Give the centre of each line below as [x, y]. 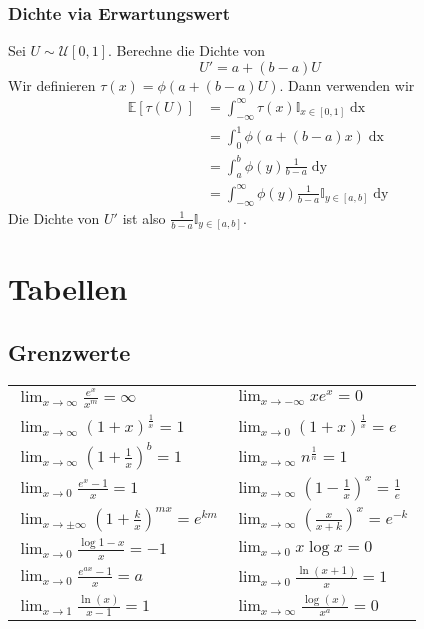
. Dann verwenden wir [347, 84]
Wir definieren [52, 84]
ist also [144, 217]
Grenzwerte [69, 352]
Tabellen [68, 288]
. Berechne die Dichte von [187, 50]
